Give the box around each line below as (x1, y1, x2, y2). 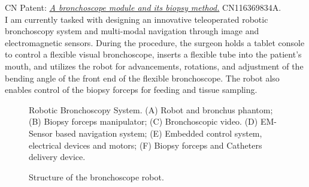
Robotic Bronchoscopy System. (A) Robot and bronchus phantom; (29, 103, 273, 116)
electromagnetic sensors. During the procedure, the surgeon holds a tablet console (5, 36, 305, 49)
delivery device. (29, 150, 86, 163)
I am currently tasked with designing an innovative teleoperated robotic (5, 13, 268, 25)
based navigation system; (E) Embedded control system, (55, 126, 262, 139)
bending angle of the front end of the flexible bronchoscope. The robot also (5, 71, 280, 84)
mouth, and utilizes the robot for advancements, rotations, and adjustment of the (5, 59, 304, 72)
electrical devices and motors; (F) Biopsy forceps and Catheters (29, 138, 262, 151)
